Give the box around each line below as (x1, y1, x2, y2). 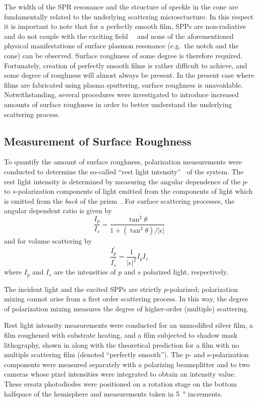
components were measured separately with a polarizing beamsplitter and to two (4, 359, 250, 369)
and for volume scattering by (4, 236, 92, 246)
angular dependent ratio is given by (4, 205, 112, 216)
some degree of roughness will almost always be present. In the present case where (4, 70, 255, 80)
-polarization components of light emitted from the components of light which (15, 186, 253, 196)
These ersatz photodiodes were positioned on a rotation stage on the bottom (4, 379, 237, 389)
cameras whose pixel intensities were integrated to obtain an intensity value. (4, 369, 236, 379)
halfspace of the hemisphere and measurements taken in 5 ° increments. (4, 388, 223, 399)
